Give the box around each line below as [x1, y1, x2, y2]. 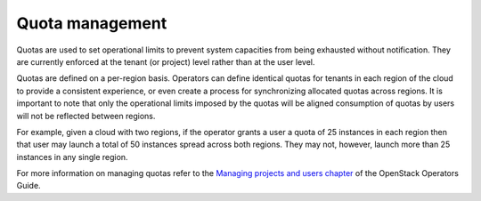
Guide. [16, 181, 41, 191]
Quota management [16, 13, 167, 33]
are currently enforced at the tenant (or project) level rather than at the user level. [16, 56, 315, 67]
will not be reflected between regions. [16, 110, 156, 121]
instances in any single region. [16, 151, 128, 162]
